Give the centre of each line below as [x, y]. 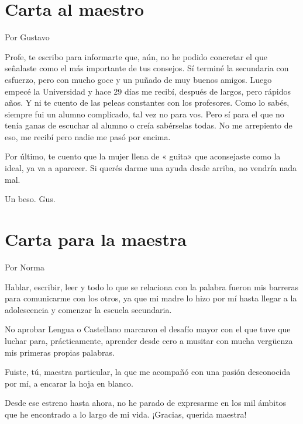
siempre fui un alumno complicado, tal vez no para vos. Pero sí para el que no [144, 114]
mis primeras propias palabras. [60, 352]
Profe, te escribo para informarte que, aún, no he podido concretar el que [136, 56]
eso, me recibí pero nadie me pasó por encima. [88, 136]
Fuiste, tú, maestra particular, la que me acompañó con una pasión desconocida [148, 372]
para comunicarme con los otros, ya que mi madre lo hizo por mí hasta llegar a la [151, 298]
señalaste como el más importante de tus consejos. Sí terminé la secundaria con [147, 68]
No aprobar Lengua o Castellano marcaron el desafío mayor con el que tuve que [148, 329]
